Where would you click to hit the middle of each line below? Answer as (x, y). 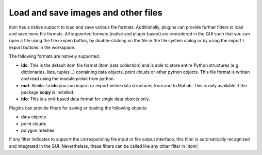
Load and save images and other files (86, 13)
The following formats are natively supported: (55, 56)
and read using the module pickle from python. (68, 79)
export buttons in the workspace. (42, 47)
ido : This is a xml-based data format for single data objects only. (86, 99)
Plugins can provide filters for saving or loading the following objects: (78, 108)
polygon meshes (38, 130)
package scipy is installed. (48, 93)
